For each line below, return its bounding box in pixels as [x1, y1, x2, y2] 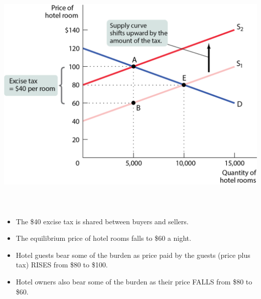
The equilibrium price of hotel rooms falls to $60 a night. [16, 233, 191, 243]
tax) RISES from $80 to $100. [16, 259, 108, 270]
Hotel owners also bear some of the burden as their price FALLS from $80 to [16, 276, 252, 286]
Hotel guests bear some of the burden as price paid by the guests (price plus [16, 249, 250, 260]
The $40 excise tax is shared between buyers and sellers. [16, 216, 189, 226]
